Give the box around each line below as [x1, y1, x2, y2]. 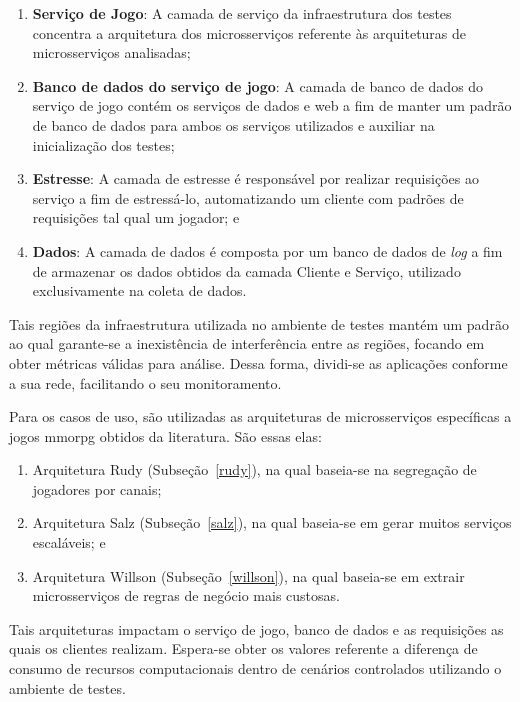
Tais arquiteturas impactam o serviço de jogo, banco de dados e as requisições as [9, 618, 504, 639]
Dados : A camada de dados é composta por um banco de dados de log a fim [32, 240, 503, 261]
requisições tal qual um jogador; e [32, 207, 240, 228]
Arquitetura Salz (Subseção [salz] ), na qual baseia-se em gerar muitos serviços [32, 512, 512, 533]
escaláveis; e [32, 532, 106, 553]
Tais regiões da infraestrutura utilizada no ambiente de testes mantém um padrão [9, 313, 509, 334]
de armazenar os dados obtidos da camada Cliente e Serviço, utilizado [32, 260, 461, 281]
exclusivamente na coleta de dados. [32, 280, 247, 301]
